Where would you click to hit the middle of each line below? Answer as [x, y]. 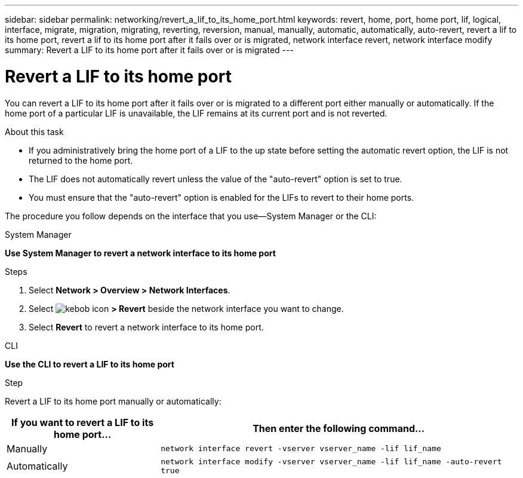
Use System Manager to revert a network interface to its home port [140, 253]
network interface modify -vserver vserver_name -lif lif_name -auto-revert [331, 461]
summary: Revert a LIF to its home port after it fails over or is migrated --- [149, 50]
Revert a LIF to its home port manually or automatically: [113, 401]
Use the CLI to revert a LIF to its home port [90, 364]
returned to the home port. [81, 160]
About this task [34, 131]
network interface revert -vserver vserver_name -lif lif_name [301, 448]
